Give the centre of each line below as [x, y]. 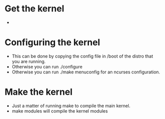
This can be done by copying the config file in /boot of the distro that [82, 56]
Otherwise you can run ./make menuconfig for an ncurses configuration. [86, 72]
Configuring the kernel [52, 42]
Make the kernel [39, 92]
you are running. [29, 61]
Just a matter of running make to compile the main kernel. [71, 106]
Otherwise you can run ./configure [47, 66]
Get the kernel [35, 9]
